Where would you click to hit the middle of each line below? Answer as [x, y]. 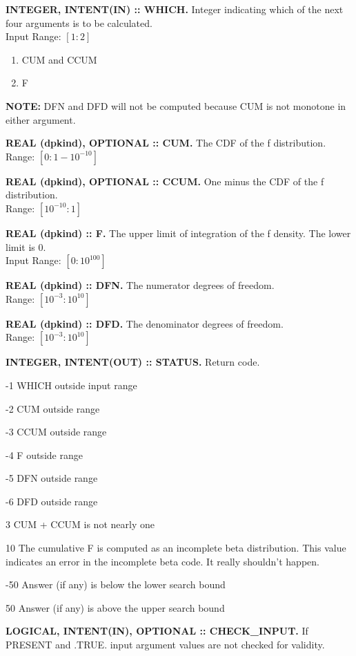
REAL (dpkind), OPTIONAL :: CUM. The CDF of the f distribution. [166, 143]
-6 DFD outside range [52, 501]
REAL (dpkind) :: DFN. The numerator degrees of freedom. [140, 285]
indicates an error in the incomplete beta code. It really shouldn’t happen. [162, 561]
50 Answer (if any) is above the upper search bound [115, 607]
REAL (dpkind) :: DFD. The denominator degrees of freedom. [145, 323]
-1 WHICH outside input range [71, 385]
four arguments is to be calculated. [79, 22]
